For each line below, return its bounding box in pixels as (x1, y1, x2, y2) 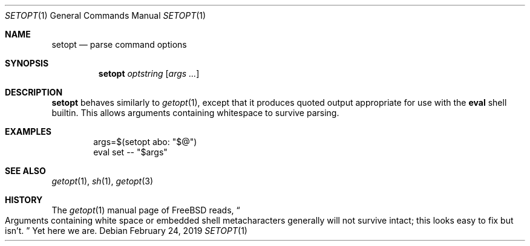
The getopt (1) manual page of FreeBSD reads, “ (51, 205, 240, 215)
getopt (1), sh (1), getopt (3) (51, 176, 154, 186)
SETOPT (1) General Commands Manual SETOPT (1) (5, 10, 206, 21)
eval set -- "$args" (93, 147, 168, 157)
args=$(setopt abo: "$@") (93, 137, 197, 147)
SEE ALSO (5, 166, 46, 176)
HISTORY (5, 195, 43, 205)
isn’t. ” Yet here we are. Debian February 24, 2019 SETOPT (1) (5, 225, 247, 236)
